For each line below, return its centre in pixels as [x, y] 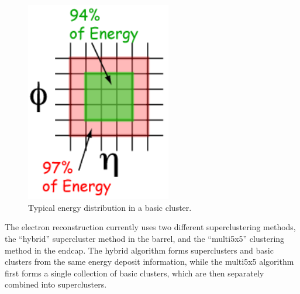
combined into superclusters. [56, 284]
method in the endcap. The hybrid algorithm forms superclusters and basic [139, 250]
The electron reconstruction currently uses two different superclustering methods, [150, 227]
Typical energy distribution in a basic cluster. [110, 207]
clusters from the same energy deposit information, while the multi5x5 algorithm [149, 261]
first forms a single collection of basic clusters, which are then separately [135, 273]
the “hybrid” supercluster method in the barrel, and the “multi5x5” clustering [145, 239]
